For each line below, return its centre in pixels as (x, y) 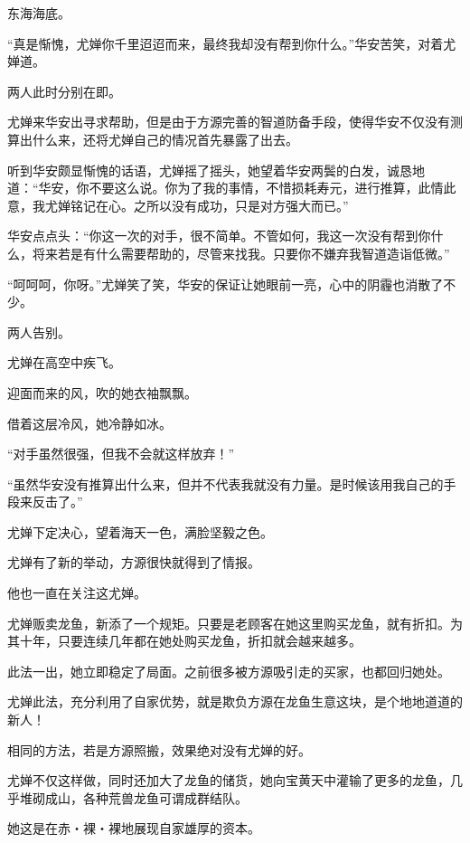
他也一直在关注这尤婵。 (77, 593)
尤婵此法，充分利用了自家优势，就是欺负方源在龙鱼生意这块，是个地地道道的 (235, 701)
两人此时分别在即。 (64, 91)
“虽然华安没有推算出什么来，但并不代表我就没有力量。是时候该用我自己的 (226, 483)
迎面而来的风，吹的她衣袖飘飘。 (102, 392)
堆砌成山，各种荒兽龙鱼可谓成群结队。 (133, 797)
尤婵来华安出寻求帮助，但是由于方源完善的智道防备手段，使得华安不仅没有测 (235, 122)
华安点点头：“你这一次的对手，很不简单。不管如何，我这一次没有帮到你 (219, 236)
